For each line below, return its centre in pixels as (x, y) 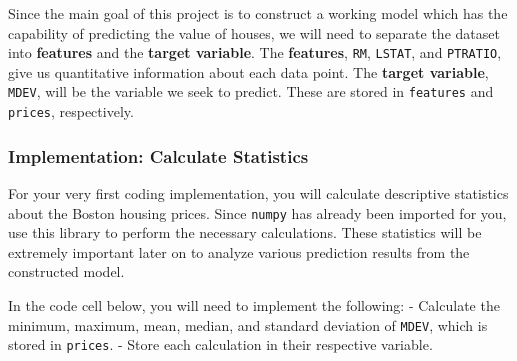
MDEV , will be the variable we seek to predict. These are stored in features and (251, 91)
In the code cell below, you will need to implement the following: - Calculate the (254, 305)
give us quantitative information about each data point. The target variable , (248, 71)
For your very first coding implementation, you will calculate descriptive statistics (258, 192)
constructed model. (66, 271)
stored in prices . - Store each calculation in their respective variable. (220, 344)
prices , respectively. (71, 111)
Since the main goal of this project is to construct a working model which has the (258, 13)
